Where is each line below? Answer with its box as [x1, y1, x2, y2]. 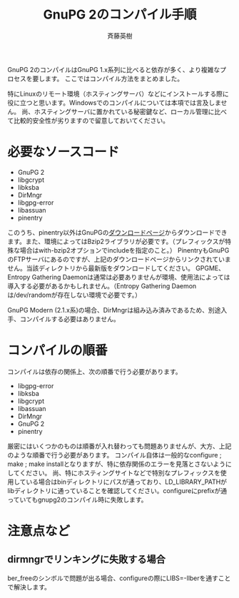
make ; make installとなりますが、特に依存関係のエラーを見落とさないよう [7, 460, 226, 468]
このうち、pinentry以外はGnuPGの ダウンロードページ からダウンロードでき [7, 228, 228, 236]
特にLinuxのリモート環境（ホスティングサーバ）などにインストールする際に [7, 89, 230, 98]
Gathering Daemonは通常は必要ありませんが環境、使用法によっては [31, 273, 230, 281]
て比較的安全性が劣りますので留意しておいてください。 [7, 116, 170, 125]
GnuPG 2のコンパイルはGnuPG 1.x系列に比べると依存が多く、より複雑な [7, 65, 220, 74]
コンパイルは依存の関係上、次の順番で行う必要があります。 [7, 367, 182, 375]
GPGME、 [195, 263, 225, 272]
